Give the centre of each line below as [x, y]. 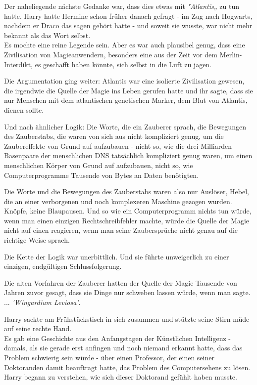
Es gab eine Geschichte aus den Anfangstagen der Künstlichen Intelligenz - [118, 338]
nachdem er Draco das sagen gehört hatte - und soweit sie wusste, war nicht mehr [128, 25]
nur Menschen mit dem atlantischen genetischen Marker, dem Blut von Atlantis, [126, 100]
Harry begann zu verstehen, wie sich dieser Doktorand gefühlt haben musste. [121, 377]
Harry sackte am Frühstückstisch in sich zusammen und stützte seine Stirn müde [127, 319]
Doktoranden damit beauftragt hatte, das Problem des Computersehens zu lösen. [127, 367]
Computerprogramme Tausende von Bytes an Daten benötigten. [102, 175]
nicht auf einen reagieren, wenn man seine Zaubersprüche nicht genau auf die [121, 230]
